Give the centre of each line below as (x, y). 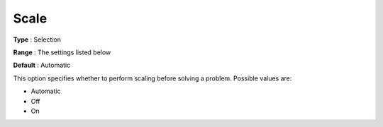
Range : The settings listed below (62, 52)
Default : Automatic (42, 65)
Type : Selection (37, 40)
